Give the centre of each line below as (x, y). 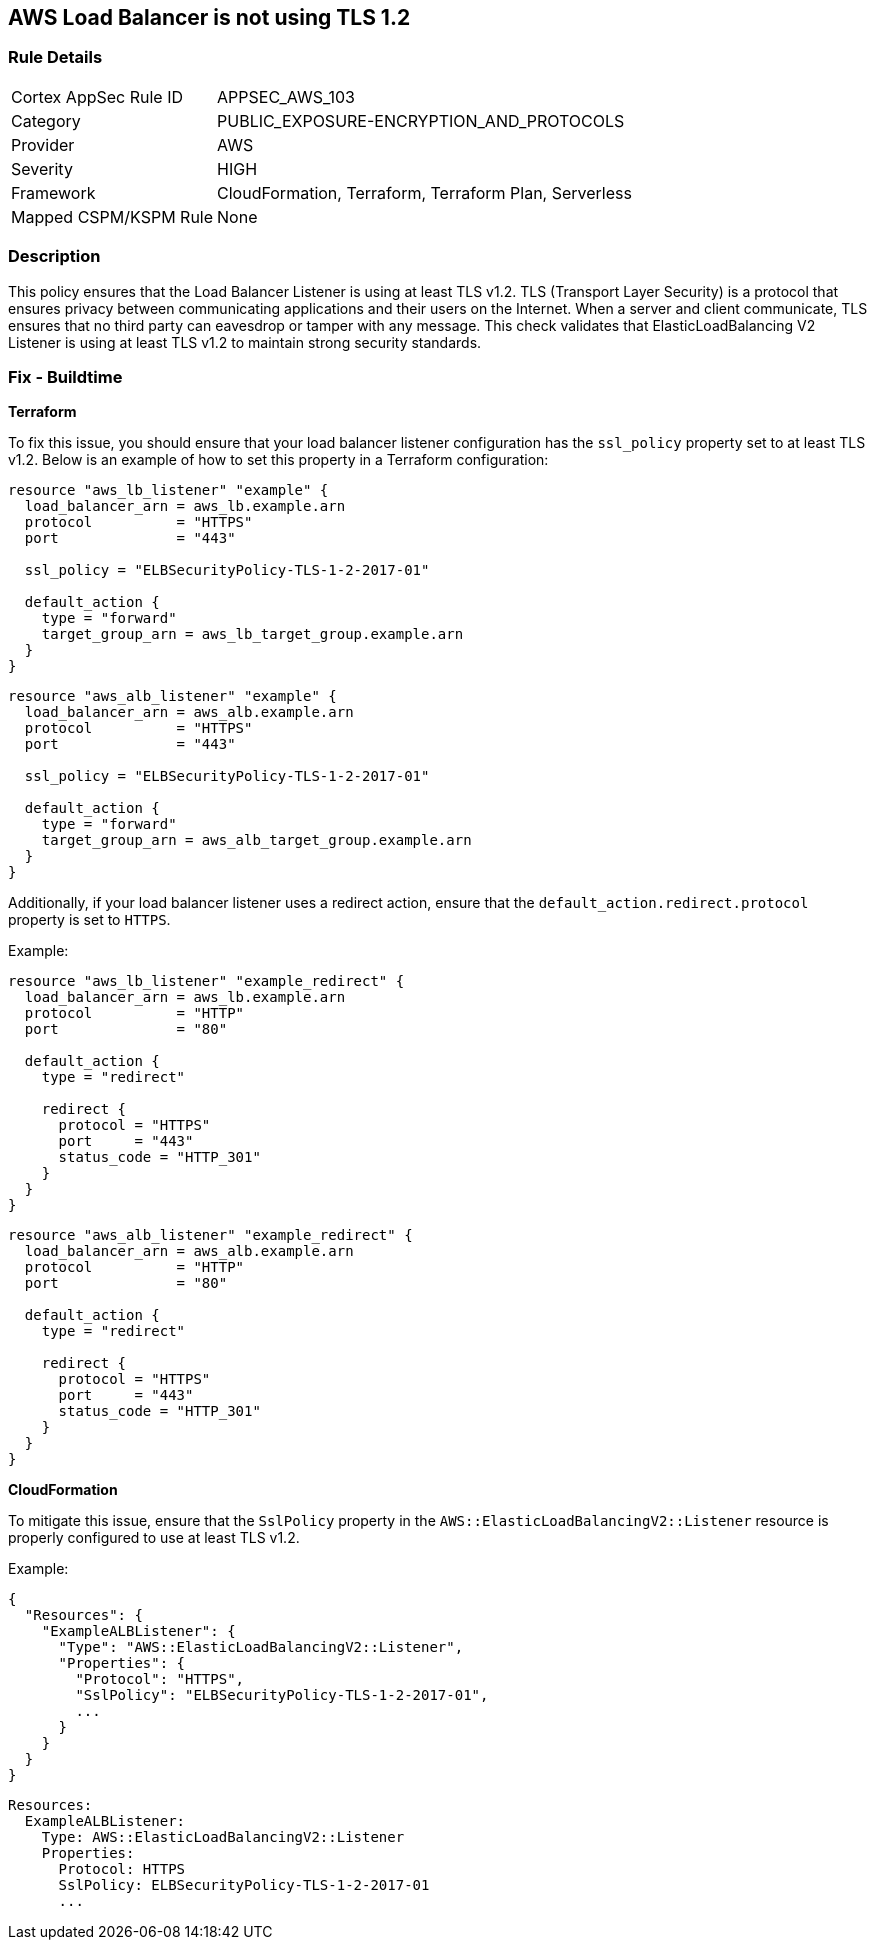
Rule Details (55, 57)
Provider (43, 144)
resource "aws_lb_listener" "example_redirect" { (206, 981)
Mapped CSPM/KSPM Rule (112, 216)
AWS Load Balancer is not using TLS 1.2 (209, 17)
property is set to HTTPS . (89, 920)
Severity (42, 168)
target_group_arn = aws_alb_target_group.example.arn (256, 840)
